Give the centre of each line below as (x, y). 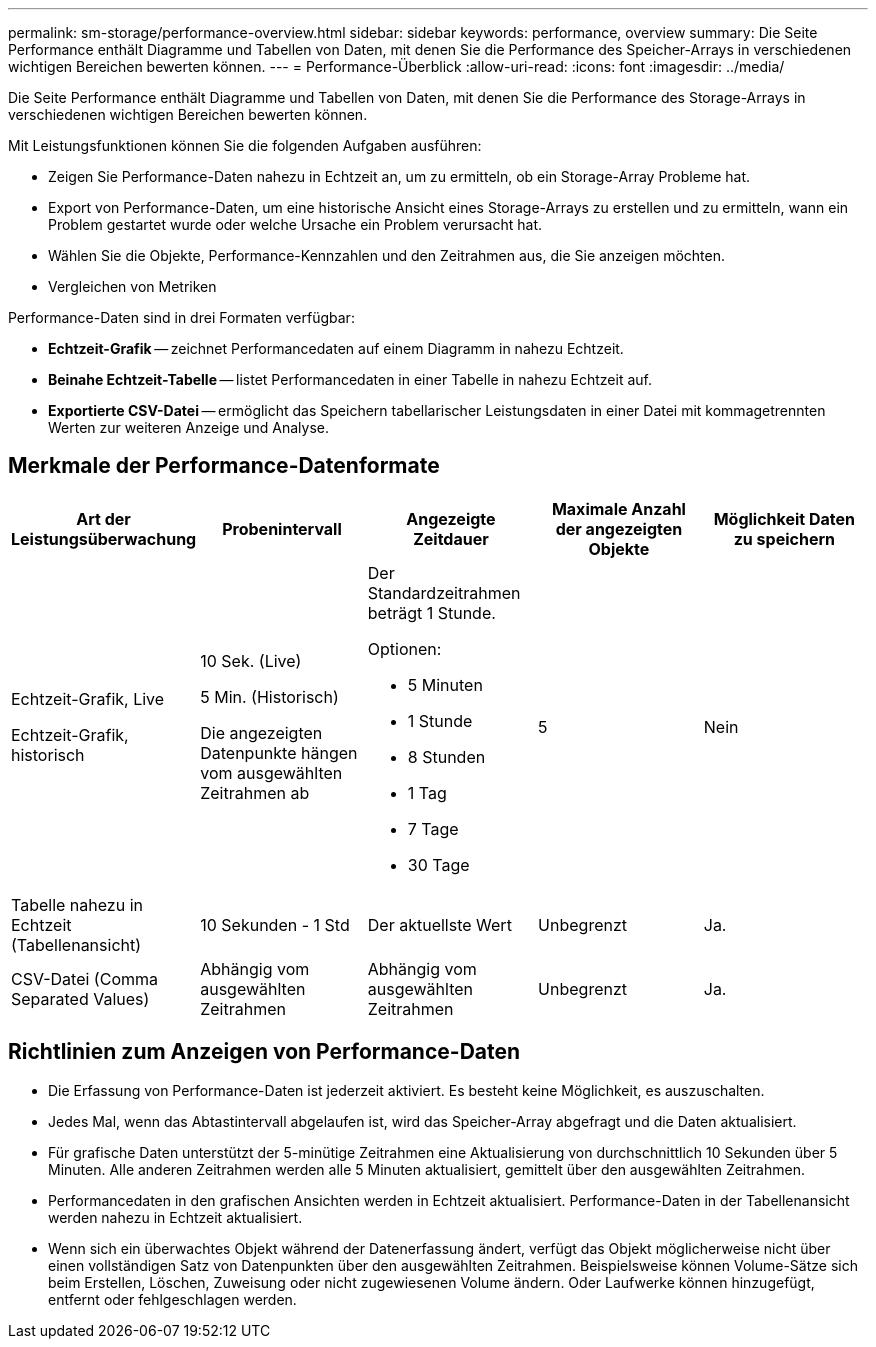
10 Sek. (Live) (251, 660)
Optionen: (404, 648)
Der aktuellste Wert (439, 924)
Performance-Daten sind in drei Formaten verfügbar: (181, 317)
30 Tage (438, 864)
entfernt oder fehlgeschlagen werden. (172, 1299)
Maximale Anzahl (618, 508)
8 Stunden (446, 756)
